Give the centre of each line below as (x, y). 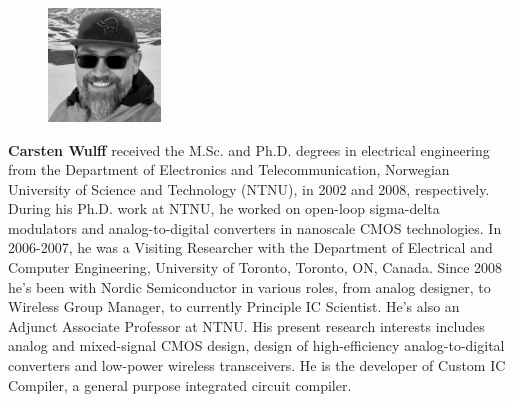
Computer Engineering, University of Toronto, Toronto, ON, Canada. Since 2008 (255, 267)
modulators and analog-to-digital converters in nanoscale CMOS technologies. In (255, 227)
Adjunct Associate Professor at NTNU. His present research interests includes (246, 325)
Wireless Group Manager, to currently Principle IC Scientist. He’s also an (234, 306)
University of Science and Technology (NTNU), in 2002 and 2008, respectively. (249, 188)
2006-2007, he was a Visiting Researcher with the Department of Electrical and (250, 247)
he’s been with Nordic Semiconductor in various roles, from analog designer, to (249, 286)
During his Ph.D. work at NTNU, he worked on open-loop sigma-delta (224, 208)
